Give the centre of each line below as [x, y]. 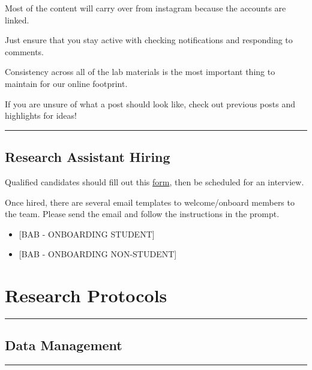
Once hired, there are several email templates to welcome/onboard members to [150, 202]
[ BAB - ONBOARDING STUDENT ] [87, 234]
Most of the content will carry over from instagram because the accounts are [145, 8]
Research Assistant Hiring [88, 157]
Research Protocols [86, 295]
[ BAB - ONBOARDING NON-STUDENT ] [98, 254]
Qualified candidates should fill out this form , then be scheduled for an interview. [154, 181]
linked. [17, 19]
